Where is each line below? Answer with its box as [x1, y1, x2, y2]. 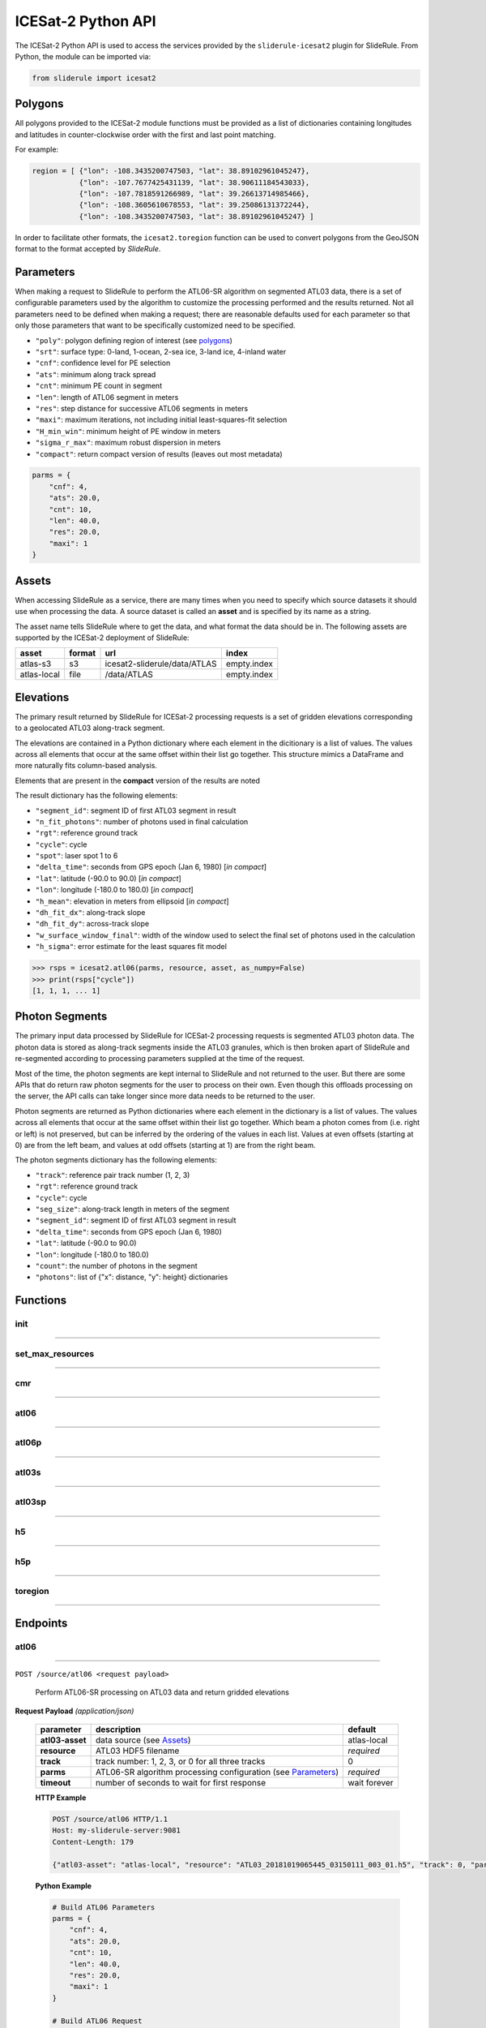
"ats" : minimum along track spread [35, 369, 156, 379]
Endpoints [15, 1616, 68, 1630]
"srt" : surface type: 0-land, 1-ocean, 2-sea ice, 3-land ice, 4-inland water [35, 346, 287, 356]
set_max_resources [15, 1347, 95, 1359]
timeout [40, 1777, 71, 1789]
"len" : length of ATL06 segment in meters [35, 392, 179, 402]
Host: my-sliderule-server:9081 [52, 1826, 181, 1835]
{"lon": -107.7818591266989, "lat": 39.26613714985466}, [79, 189, 310, 198]
